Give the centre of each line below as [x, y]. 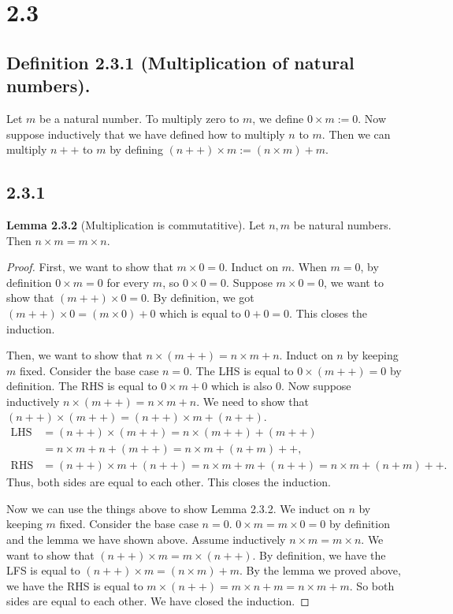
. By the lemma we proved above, [320, 570]
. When [309, 267]
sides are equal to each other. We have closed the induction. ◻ [158, 601]
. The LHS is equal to [241, 370]
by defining [136, 149]
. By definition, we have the [319, 554]
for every [128, 282]
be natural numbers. [342, 224]
